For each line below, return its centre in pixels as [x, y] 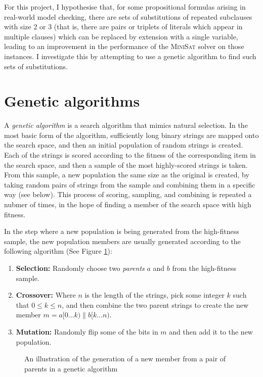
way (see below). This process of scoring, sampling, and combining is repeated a [128, 194]
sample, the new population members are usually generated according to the [122, 241]
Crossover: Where [46, 295]
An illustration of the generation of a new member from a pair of [125, 359]
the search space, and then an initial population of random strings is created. [124, 145]
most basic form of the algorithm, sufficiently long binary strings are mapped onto [131, 135]
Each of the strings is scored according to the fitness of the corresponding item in [130, 155]
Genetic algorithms [72, 101]
